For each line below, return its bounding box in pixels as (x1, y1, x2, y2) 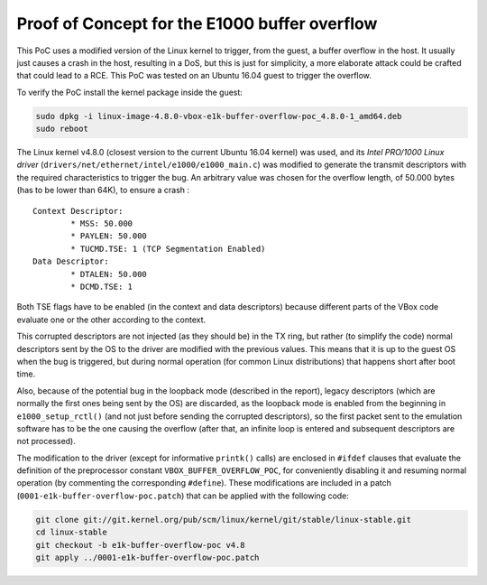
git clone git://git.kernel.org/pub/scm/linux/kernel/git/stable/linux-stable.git (35, 515, 412, 525)
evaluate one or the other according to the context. (16, 314, 207, 325)
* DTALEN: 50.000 (70, 269, 148, 279)
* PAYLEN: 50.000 (70, 231, 148, 241)
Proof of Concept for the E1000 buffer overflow (16, 14, 378, 33)
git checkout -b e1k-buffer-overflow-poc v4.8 (35, 540, 245, 550)
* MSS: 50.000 (70, 218, 133, 229)
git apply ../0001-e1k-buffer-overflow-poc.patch (35, 552, 260, 562)
